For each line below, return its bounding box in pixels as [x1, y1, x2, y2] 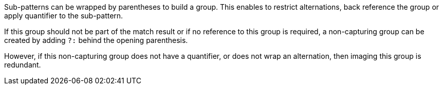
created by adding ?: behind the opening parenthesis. [4, 36, 188, 44]
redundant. [4, 60, 41, 69]
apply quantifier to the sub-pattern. [4, 11, 123, 20]
